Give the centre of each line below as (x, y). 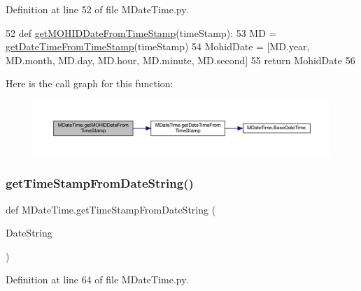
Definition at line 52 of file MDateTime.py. (97, 9)
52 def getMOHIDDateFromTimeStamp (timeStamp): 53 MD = (141, 32)
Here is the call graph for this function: (90, 83)
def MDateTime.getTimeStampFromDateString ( (111, 209)
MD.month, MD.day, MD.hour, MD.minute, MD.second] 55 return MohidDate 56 (180, 60)
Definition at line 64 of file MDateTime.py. (97, 279)
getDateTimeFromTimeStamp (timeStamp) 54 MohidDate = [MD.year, (158, 46)
